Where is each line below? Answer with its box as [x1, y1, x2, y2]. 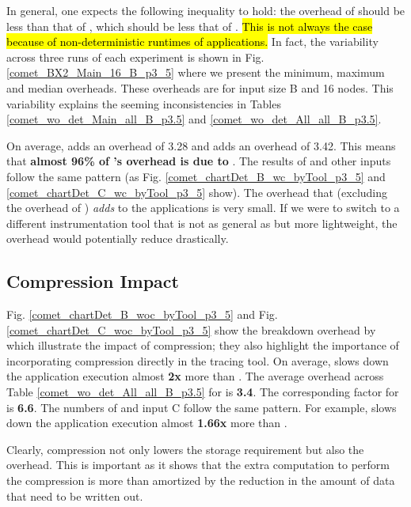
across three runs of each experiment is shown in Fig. [6, 48, 264, 65]
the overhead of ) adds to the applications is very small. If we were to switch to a [6, 199, 400, 216]
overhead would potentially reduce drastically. [6, 230, 229, 247]
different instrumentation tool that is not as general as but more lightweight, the [6, 214, 398, 231]
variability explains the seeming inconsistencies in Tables [6, 95, 281, 112]
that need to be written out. [6, 487, 143, 504]
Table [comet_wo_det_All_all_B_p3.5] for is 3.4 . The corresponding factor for [6, 384, 399, 400]
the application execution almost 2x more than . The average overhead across [6, 368, 384, 384]
